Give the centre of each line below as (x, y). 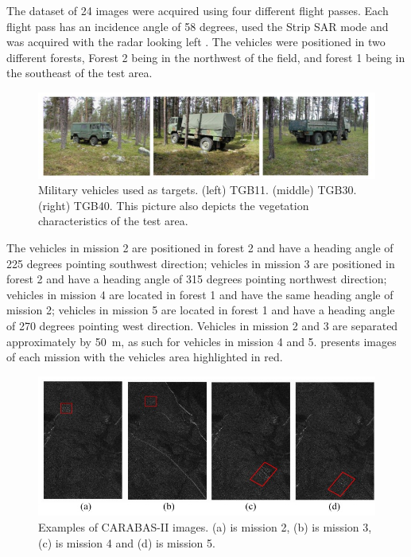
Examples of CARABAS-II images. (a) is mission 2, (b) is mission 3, (205, 527)
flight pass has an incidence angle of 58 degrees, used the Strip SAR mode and (198, 26)
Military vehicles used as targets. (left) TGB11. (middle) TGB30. (198, 190)
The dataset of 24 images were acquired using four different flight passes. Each (198, 10)
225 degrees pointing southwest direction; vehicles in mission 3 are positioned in (201, 263)
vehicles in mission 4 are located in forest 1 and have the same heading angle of (200, 294)
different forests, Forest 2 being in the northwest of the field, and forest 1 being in (206, 57)
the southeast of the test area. (79, 73)
